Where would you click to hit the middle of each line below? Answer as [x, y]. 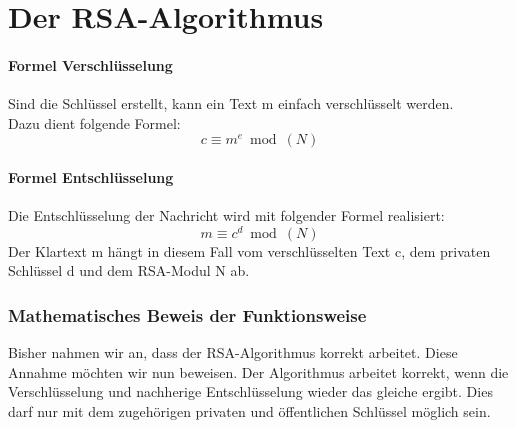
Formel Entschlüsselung [91, 176]
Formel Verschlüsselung [90, 64]
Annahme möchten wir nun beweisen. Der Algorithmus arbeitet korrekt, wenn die [258, 371]
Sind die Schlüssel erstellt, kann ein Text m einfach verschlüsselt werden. [231, 103]
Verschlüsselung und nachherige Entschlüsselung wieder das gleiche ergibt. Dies [250, 391]
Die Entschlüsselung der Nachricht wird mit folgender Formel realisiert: [226, 215]
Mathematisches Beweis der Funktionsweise [187, 314]
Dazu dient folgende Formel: [94, 122]
